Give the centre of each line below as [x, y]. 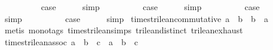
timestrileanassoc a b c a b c [71, 41]
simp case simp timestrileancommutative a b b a [136, 18]
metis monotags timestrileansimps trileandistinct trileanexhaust [124, 30]
